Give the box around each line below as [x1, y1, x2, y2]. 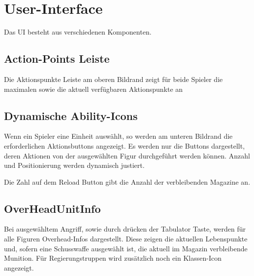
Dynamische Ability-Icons [4, 108, 138, 123]
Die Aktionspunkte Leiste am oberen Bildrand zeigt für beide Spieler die [4, 74, 223, 84]
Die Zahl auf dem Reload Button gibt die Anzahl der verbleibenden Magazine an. [4, 176, 251, 187]
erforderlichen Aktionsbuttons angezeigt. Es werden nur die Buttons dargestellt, [4, 140, 245, 151]
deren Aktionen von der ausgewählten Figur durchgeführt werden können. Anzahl [4, 150, 250, 160]
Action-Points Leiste [4, 51, 110, 66]
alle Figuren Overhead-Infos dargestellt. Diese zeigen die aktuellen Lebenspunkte [4, 234, 248, 244]
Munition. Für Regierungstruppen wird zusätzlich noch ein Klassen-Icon [4, 253, 222, 263]
